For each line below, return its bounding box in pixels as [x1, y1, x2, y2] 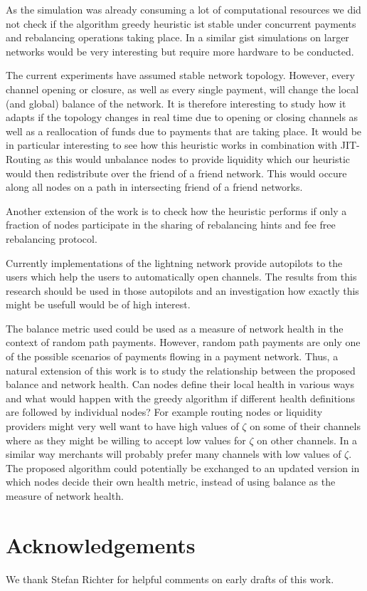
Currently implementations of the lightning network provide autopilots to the [6, 255, 343, 270]
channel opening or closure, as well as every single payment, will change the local [6, 81, 359, 96]
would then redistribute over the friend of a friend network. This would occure [6, 165, 347, 180]
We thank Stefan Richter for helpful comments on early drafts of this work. [6, 571, 334, 586]
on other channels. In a [257, 432, 358, 447]
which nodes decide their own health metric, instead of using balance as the [6, 474, 336, 489]
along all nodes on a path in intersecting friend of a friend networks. [6, 179, 303, 194]
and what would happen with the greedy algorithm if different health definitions [6, 390, 356, 405]
